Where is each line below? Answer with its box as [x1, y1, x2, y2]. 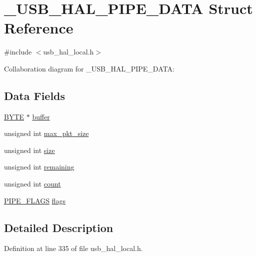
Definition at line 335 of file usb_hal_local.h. [4, 243, 143, 253]
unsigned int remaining [4, 161, 74, 172]
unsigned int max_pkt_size [4, 128, 89, 138]
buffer [32, 111, 50, 121]
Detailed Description [4, 219, 113, 235]
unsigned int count [4, 178, 61, 189]
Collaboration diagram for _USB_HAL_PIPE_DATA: [4, 63, 174, 73]
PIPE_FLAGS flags [4, 195, 65, 205]
